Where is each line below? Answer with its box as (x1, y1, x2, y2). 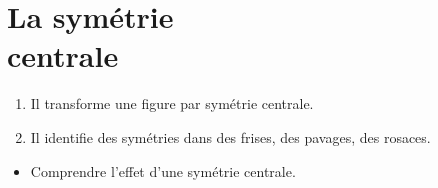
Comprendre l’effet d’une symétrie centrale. (30, 160, 296, 181)
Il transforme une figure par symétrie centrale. (30, 93, 314, 114)
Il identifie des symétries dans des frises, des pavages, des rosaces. (30, 126, 431, 147)
